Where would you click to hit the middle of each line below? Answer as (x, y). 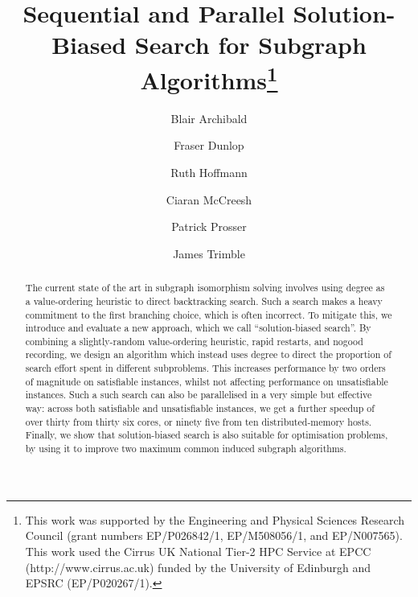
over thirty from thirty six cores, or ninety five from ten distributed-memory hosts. (199, 421)
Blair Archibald (209, 118)
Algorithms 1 (209, 78)
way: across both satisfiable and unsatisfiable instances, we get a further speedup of (200, 408)
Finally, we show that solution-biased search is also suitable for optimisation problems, (207, 435)
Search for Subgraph (250, 45)
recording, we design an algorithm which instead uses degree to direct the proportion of (208, 354)
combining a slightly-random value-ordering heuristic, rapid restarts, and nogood (194, 341)
